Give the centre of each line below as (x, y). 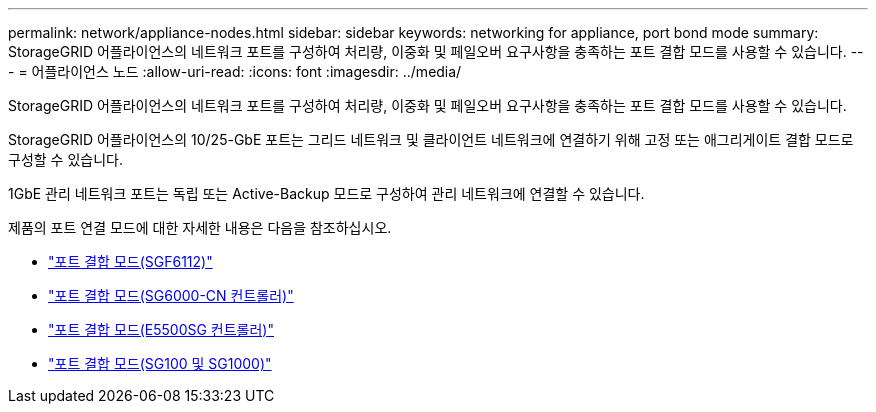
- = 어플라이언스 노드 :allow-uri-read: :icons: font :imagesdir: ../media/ (235, 71)
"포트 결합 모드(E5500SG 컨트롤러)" (161, 329)
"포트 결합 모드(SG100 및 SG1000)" (160, 363)
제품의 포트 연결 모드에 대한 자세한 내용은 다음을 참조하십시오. (200, 227)
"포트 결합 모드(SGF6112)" (130, 261)
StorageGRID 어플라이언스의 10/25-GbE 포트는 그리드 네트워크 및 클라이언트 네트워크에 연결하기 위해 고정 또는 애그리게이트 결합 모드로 (431, 139)
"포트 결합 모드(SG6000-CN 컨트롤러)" (171, 295)
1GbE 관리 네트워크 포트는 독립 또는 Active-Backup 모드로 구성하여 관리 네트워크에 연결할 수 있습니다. (326, 193)
